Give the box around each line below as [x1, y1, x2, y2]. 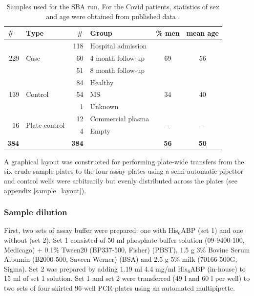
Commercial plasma [90, 114, 149, 124]
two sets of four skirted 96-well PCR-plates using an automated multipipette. [4, 283, 235, 293]
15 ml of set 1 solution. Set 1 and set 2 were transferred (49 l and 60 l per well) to [4, 273, 250, 283]
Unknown [90, 101, 119, 112]
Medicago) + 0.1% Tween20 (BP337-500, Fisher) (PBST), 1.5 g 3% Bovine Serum [4, 244, 250, 254]
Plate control [26, 119, 65, 130]
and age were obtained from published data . [46, 11, 180, 21]
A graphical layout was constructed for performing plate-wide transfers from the [4, 156, 244, 166]
